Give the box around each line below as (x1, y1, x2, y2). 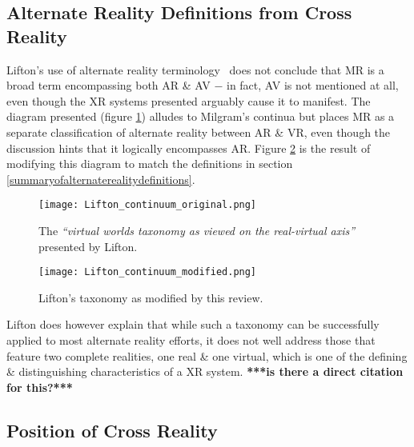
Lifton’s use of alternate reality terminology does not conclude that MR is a (6, 61, 384, 78)
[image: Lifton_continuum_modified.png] (38, 266, 257, 278)
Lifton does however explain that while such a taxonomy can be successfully (6, 316, 380, 333)
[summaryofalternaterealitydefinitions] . (6, 170, 195, 187)
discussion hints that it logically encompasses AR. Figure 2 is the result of (6, 139, 371, 156)
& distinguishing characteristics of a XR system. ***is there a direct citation (6, 363, 404, 380)
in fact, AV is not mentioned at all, (226, 77, 399, 94)
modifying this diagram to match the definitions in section (6, 155, 293, 172)
